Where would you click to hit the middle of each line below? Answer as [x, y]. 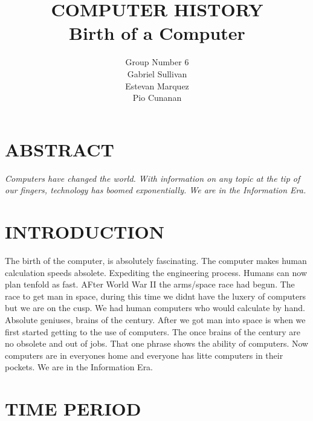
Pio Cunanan [157, 98]
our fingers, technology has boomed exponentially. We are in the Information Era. [156, 190]
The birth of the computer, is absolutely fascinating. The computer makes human [156, 260]
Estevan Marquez [157, 85]
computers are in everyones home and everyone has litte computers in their [144, 355]
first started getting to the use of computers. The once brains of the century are [153, 331]
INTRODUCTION [85, 231]
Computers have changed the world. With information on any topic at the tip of [153, 178]
